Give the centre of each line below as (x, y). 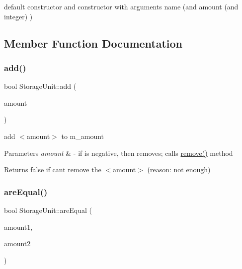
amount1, (18, 227)
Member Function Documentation (93, 43)
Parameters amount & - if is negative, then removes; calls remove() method (119, 153)
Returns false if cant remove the (53, 169)
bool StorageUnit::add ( (40, 86)
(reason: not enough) (179, 169)
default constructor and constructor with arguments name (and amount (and (121, 6)
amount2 (17, 243)
